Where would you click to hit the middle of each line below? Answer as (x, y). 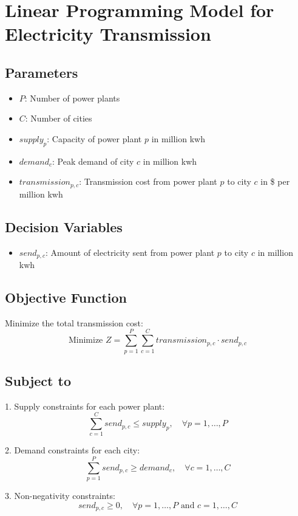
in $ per (275, 181)
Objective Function (66, 298)
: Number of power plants (72, 98)
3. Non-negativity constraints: (60, 496)
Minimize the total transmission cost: (74, 322)
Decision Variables (64, 226)
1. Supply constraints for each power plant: (85, 406)
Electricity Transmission (108, 34)
